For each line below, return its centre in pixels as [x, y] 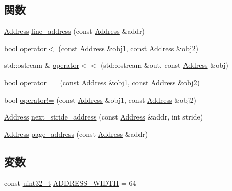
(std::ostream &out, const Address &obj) [165, 65]
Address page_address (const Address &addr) [76, 134]
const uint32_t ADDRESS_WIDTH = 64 [70, 183]
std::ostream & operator [42, 65]
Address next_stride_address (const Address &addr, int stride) [104, 117]
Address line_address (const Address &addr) [74, 31]
